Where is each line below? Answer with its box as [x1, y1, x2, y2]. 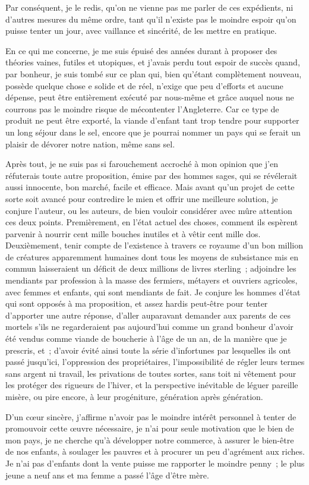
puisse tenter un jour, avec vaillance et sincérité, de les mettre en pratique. [5, 24, 277, 37]
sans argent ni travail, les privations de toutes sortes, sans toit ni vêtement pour [5, 367, 297, 379]
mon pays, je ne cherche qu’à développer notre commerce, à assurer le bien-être [5, 433, 294, 446]
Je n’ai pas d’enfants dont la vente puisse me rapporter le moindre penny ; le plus [5, 456, 305, 469]
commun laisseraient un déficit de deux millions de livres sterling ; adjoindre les [5, 262, 297, 275]
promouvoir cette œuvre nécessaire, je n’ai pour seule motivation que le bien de [5, 422, 294, 434]
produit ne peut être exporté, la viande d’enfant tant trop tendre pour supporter [5, 114, 299, 127]
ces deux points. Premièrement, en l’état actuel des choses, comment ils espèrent [5, 216, 298, 228]
